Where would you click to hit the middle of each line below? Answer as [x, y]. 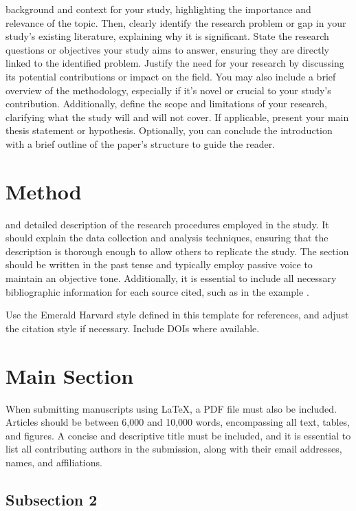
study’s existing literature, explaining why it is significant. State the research [167, 36]
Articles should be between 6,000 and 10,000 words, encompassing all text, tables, [178, 422]
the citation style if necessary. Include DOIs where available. [133, 328]
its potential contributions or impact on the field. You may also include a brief [171, 76]
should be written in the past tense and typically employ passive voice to [159, 264]
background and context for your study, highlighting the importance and [158, 9]
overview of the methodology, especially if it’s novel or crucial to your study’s [168, 90]
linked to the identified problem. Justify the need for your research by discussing [175, 63]
